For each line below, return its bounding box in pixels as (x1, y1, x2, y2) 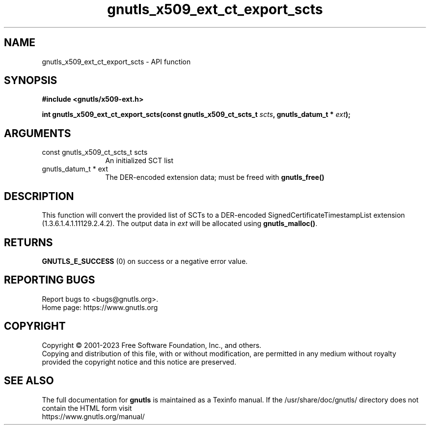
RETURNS (4, 236, 53, 249)
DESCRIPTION (4, 190, 74, 202)
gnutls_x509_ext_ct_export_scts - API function (42, 57, 191, 66)
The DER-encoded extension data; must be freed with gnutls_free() (105, 173, 324, 182)
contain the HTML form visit (42, 403, 132, 412)
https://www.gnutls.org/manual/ (42, 412, 145, 421)
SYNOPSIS (4, 74, 57, 87)
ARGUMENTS (4, 127, 71, 140)
